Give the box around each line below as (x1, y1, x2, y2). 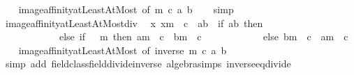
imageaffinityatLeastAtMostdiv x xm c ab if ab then (5, 15, 263, 30)
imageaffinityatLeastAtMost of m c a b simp (18, 2, 234, 16)
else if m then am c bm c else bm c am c (59, 29, 348, 44)
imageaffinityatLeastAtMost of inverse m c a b (18, 42, 227, 57)
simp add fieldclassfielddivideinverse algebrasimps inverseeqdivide (5, 56, 291, 71)
